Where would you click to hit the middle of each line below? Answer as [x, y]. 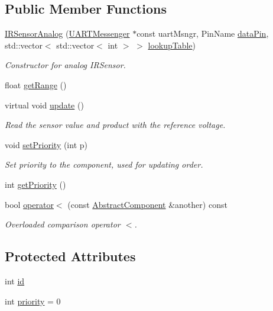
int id [15, 280]
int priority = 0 [33, 301]
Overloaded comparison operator [63, 224]
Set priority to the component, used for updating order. [104, 164]
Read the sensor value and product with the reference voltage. [115, 125]
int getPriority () [35, 184]
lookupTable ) [172, 45]
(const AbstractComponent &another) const [147, 204]
